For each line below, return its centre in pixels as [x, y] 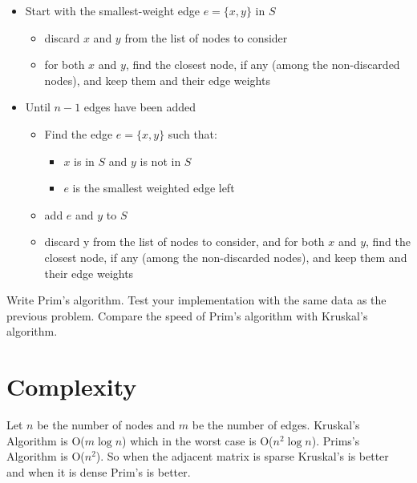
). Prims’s [336, 440]
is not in [160, 161]
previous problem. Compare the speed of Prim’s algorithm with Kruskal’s [187, 315]
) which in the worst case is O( [198, 440]
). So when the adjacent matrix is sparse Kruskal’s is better [242, 456]
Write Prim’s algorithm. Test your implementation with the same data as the [196, 300]
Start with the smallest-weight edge [112, 10]
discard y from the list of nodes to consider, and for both [184, 241]
